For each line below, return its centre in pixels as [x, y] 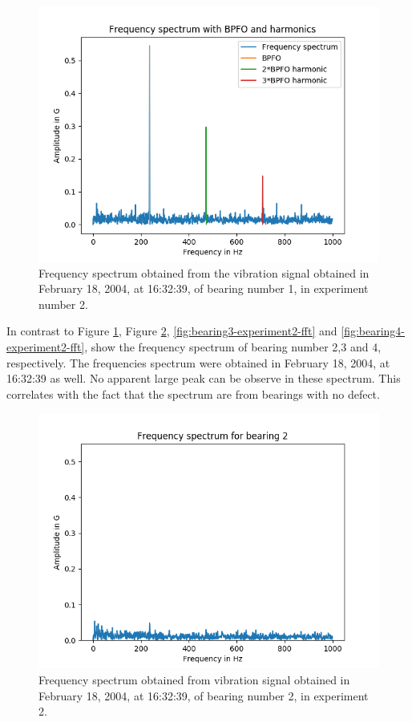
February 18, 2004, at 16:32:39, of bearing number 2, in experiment [204, 695]
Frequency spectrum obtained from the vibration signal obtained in [204, 272]
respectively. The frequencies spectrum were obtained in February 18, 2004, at [198, 362]
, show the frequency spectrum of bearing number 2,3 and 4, [233, 346]
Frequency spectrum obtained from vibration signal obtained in [194, 679]
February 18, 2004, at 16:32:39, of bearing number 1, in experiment [204, 288]
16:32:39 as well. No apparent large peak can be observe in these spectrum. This [204, 378]
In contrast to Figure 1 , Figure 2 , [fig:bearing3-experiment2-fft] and [172, 331]
